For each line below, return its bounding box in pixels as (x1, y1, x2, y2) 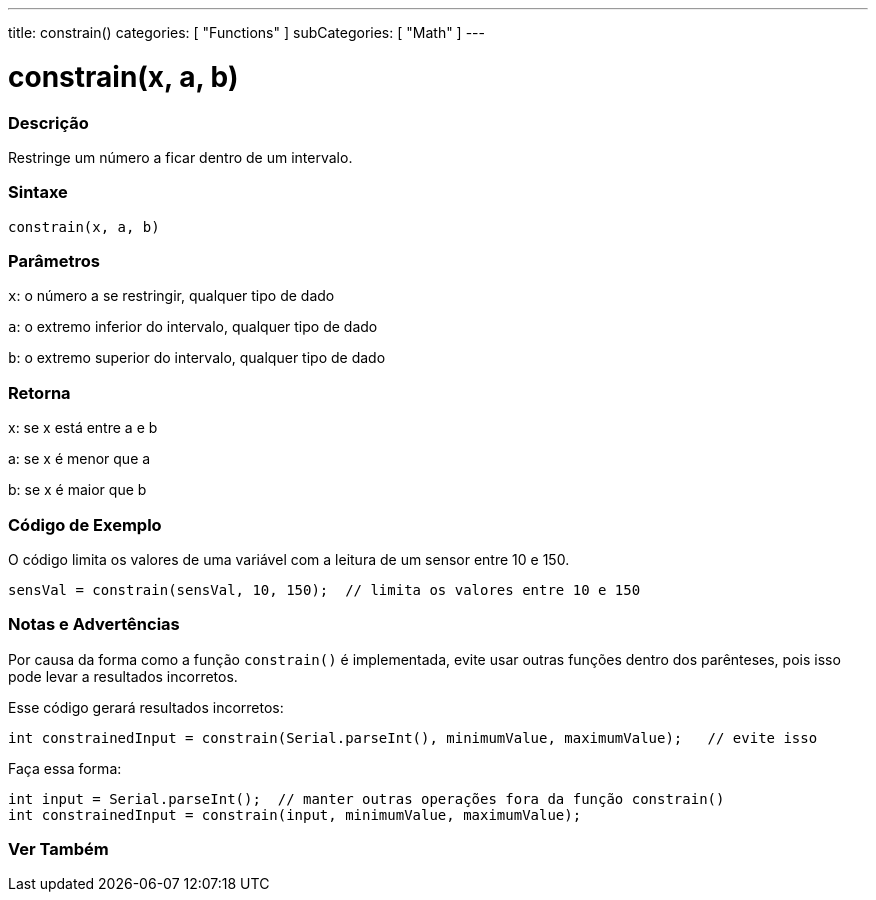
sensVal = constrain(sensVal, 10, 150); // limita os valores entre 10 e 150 (8, 581, 641, 598)
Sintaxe (8, 182, 68, 203)
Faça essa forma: (8, 759, 122, 777)
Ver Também (8, 839, 109, 859)
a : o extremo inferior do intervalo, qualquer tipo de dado (8, 318, 378, 336)
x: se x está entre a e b (8, 419, 158, 437)
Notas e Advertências (8, 614, 180, 635)
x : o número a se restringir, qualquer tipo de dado (8, 287, 335, 305)
